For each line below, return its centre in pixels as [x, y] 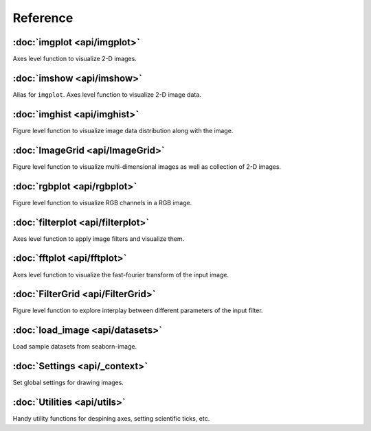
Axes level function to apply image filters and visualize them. [99, 238]
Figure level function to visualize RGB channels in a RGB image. [102, 202]
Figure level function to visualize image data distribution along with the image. [123, 130]
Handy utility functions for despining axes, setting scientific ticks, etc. [111, 419]
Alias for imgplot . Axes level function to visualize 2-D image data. [107, 94]
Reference [43, 18]
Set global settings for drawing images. [68, 383]
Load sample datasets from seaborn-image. [75, 347]
